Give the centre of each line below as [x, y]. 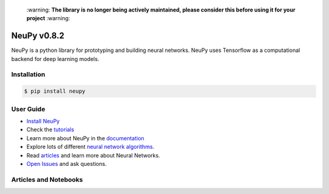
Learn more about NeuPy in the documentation [85, 138]
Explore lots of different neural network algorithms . [90, 147]
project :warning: [48, 18]
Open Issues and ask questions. [66, 163]
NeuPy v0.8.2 [38, 36]
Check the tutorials [50, 130]
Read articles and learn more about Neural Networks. [94, 155]
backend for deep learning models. [55, 59]
